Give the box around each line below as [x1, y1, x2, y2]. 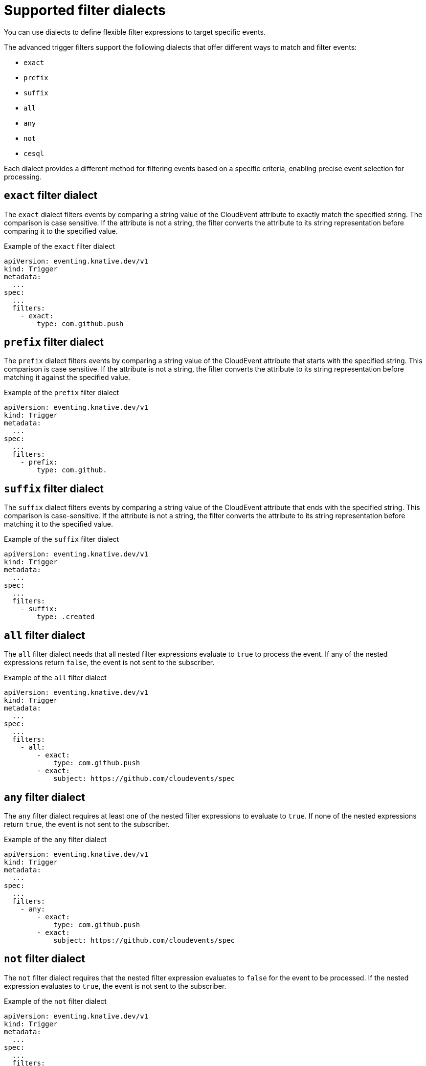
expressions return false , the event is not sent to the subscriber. [4, 658, 215, 667]
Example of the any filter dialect [4, 835, 107, 844]
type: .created [37, 613, 95, 621]
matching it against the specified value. [4, 373, 131, 382]
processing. [4, 172, 42, 181]
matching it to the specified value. [4, 520, 113, 529]
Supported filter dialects [4, 2, 166, 19]
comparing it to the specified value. [4, 226, 118, 235]
